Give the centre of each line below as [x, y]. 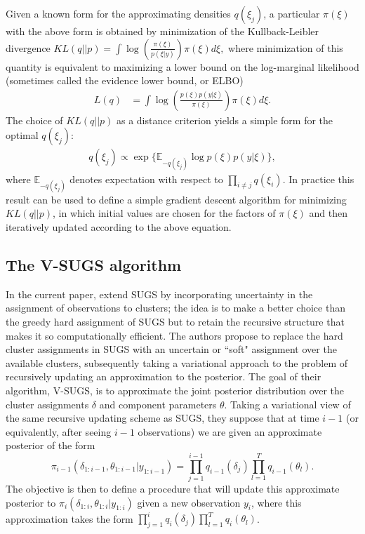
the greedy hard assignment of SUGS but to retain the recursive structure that [175, 321]
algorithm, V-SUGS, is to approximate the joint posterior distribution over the [175, 390]
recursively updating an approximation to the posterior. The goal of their [164, 376]
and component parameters [158, 404]
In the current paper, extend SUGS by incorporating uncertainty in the [159, 294]
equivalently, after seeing [59, 431]
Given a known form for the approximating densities [118, 13]
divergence [28, 47]
